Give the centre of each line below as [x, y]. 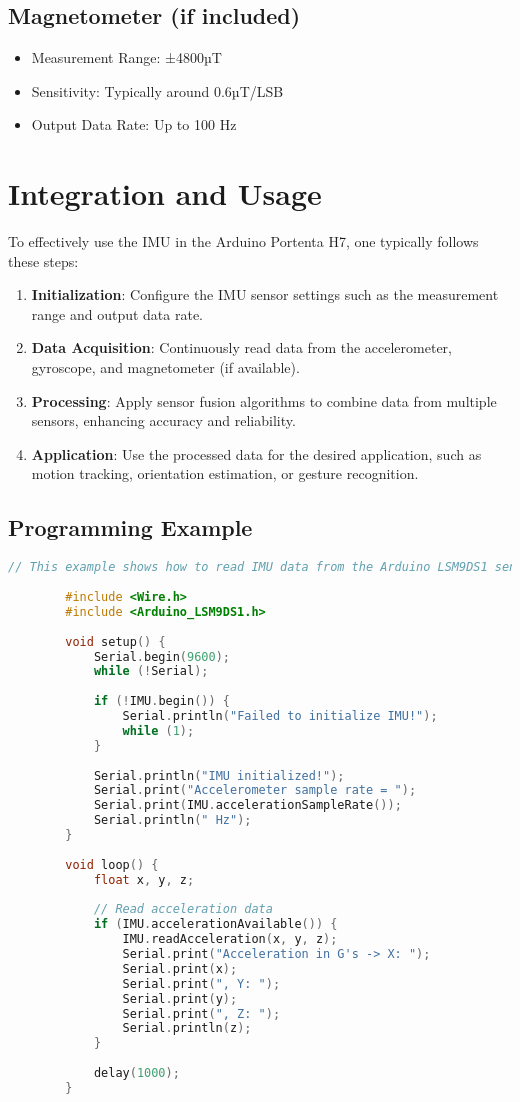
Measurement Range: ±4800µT [126, 57]
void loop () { [112, 864]
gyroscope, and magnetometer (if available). [165, 367]
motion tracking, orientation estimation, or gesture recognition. [225, 473]
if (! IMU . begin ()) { [162, 701]
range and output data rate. [117, 313]
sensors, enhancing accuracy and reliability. [163, 420]
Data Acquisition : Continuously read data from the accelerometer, [241, 347]
